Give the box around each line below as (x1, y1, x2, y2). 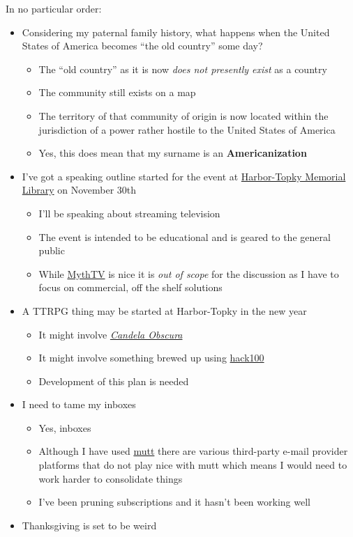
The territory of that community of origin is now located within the (38, 108, 329, 123)
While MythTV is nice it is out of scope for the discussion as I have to (38, 266, 339, 281)
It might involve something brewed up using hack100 (38, 350, 264, 365)
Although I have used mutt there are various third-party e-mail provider (38, 444, 348, 458)
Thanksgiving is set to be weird (22, 517, 157, 532)
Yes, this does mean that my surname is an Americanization (38, 146, 307, 160)
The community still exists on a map (38, 85, 196, 100)
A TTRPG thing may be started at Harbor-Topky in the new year (22, 303, 307, 318)
